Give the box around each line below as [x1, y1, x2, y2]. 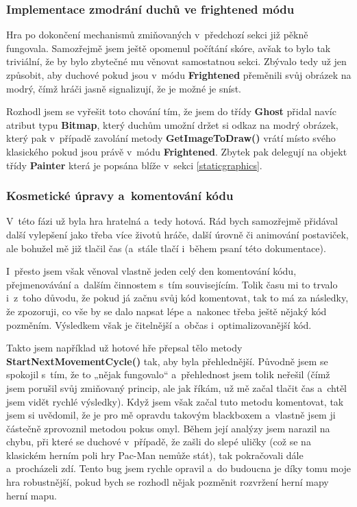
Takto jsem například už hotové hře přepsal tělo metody [6, 341, 243, 355]
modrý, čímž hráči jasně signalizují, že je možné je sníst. [6, 81, 241, 95]
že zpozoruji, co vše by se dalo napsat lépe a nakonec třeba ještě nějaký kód [6, 304, 327, 318]
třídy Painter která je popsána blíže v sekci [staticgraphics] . [6, 158, 262, 172]
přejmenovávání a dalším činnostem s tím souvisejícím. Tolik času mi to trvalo [6, 277, 338, 291]
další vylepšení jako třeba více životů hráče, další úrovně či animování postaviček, [6, 227, 349, 241]
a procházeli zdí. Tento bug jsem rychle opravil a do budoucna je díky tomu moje [6, 461, 352, 475]
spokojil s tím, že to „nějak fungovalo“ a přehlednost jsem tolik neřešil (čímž [6, 367, 330, 382]
